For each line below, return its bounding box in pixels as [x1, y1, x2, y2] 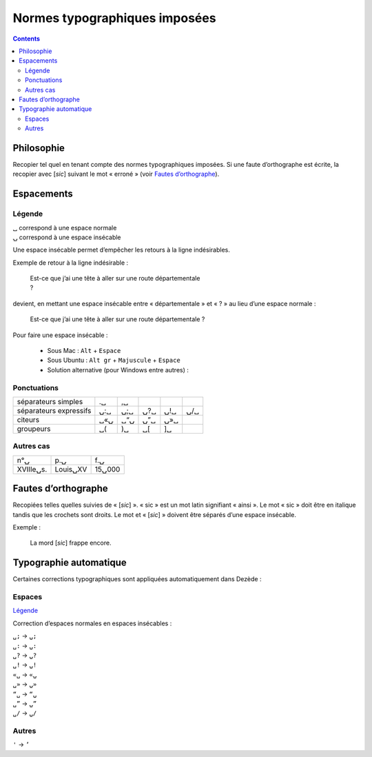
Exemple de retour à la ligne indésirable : [12, 259, 129, 267]
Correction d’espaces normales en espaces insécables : [12, 619, 172, 627]
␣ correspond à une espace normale [12, 223, 117, 232]
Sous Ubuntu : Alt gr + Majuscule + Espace [47, 356, 180, 365]
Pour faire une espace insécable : [12, 331, 108, 339]
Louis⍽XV [54, 464, 87, 474]
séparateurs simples [17, 396, 83, 406]
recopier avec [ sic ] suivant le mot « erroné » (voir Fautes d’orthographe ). [12, 170, 220, 179]
